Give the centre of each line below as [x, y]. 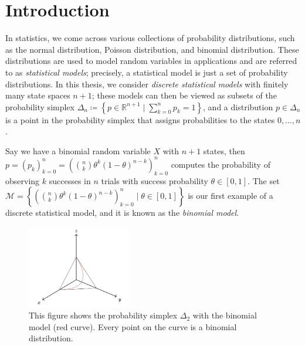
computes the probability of [221, 164]
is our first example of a [231, 196]
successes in [70, 180]
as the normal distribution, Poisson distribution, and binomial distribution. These [152, 49]
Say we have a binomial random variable [78, 150]
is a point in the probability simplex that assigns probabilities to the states [140, 119]
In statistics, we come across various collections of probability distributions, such [150, 38]
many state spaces [38, 95]
